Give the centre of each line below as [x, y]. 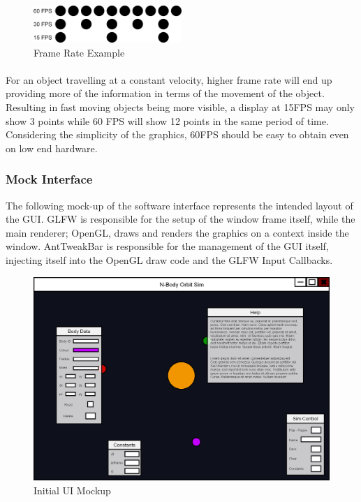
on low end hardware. [52, 148]
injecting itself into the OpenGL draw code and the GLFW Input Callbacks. [169, 259]
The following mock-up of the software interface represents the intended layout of [179, 205]
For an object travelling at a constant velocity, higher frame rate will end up [169, 79]
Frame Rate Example [79, 52]
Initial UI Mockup [72, 490]
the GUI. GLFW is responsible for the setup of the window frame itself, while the [180, 219]
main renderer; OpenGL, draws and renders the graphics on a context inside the [177, 232]
